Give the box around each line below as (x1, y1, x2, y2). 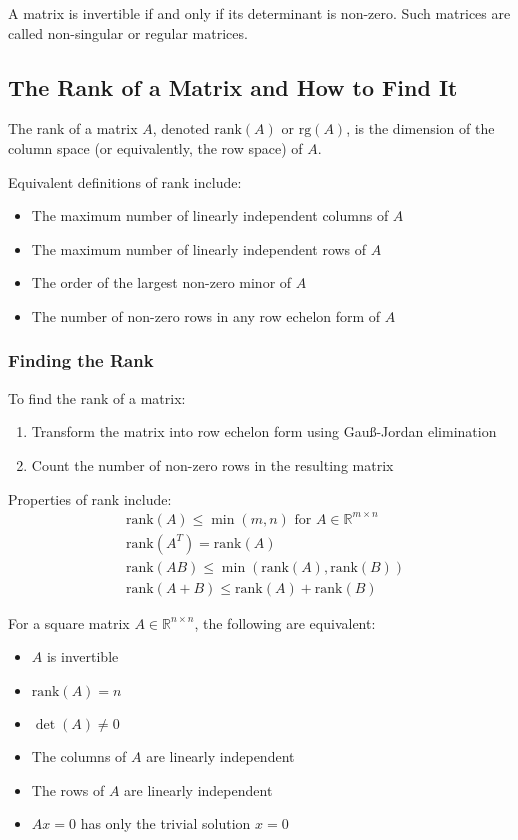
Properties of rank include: (8, 488, 172, 509)
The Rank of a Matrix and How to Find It (8, 71, 458, 102)
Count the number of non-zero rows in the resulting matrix (31, 454, 394, 475)
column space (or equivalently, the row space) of (8, 137, 303, 158)
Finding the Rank (8, 348, 154, 373)
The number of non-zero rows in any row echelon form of (31, 305, 381, 326)
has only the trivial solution (80, 813, 251, 834)
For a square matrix (8, 612, 130, 633)
